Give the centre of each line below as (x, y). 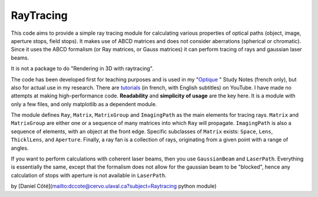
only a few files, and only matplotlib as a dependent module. (84, 104)
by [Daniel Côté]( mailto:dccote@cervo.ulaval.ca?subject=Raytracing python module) (114, 186)
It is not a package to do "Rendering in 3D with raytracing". (82, 68)
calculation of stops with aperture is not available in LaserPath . (89, 175)
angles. (20, 148)
